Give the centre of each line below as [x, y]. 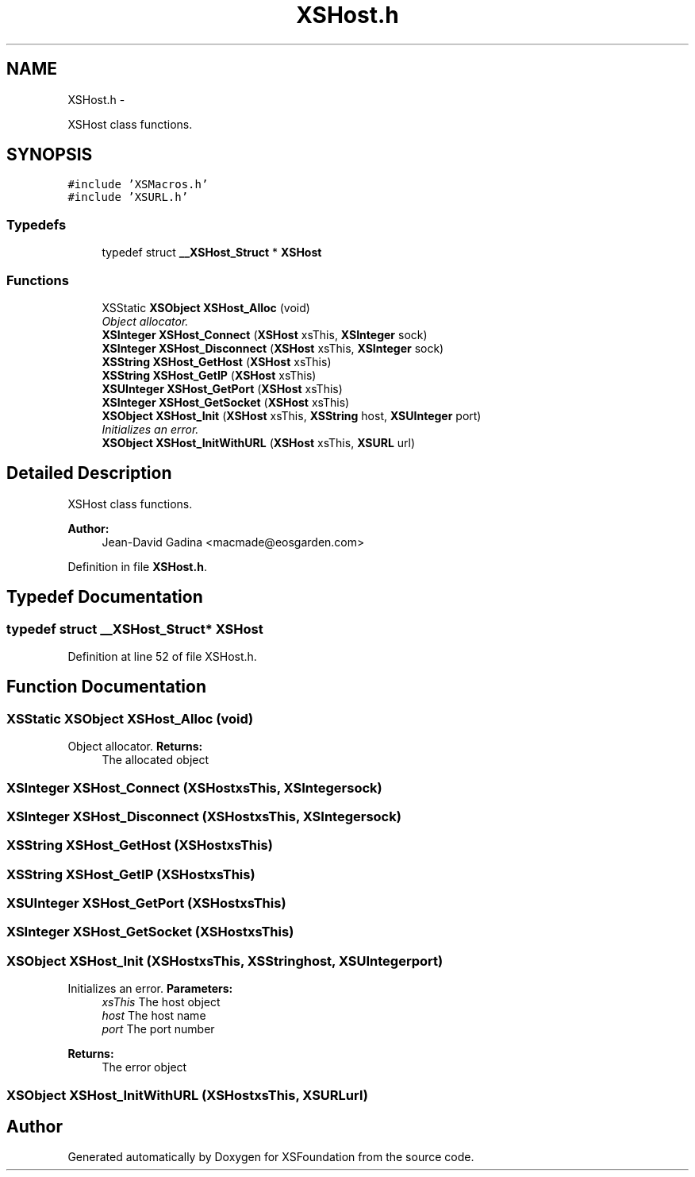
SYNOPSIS [50, 155]
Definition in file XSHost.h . [137, 566]
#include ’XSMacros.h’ [138, 185]
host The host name [154, 1016]
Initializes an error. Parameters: [150, 989]
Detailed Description [89, 473]
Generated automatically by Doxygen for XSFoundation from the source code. [271, 1157]
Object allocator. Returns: [135, 747]
